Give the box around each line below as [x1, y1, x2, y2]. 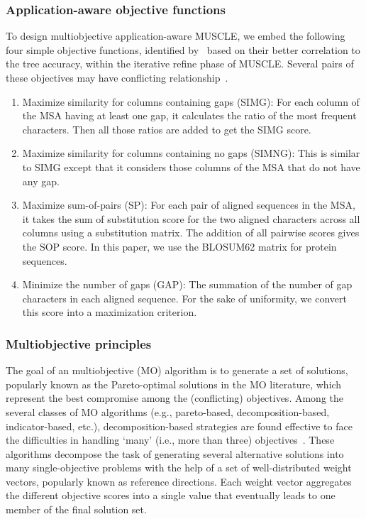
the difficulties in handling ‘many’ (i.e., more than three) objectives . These [6, 432, 335, 447]
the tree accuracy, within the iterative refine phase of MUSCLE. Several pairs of [6, 56, 354, 71]
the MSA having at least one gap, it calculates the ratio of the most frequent [22, 108, 357, 123]
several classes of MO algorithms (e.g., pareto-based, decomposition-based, [6, 404, 330, 419]
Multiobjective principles [6, 334, 152, 352]
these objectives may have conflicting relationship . [6, 70, 228, 84]
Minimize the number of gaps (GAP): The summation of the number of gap [22, 277, 353, 292]
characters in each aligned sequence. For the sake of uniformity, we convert [22, 290, 347, 305]
